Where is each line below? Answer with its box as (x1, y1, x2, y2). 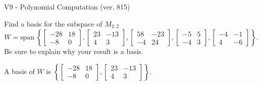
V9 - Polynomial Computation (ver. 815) (4, 1, 130, 11)
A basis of (4, 65, 35, 76)
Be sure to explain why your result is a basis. (4, 46, 144, 56)
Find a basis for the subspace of (4, 18, 102, 28)
